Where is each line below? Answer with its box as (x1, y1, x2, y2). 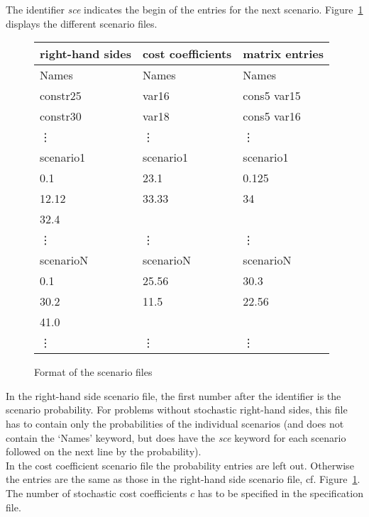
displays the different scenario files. (6, 16, 158, 30)
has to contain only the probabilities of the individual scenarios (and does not (6, 416, 344, 430)
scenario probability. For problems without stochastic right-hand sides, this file (6, 402, 348, 417)
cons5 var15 (243, 87, 301, 104)
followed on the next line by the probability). (6, 444, 202, 459)
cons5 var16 (243, 108, 301, 125)
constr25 (40, 87, 82, 104)
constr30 (40, 108, 82, 125)
